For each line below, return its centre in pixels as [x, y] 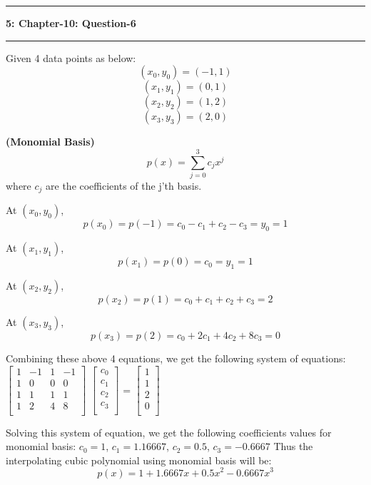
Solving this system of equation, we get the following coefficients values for [169, 432]
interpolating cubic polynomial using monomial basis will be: [139, 460]
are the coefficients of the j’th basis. [124, 185]
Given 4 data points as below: [71, 57]
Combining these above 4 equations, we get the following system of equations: [176, 358]
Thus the [293, 446]
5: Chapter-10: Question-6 [71, 23]
